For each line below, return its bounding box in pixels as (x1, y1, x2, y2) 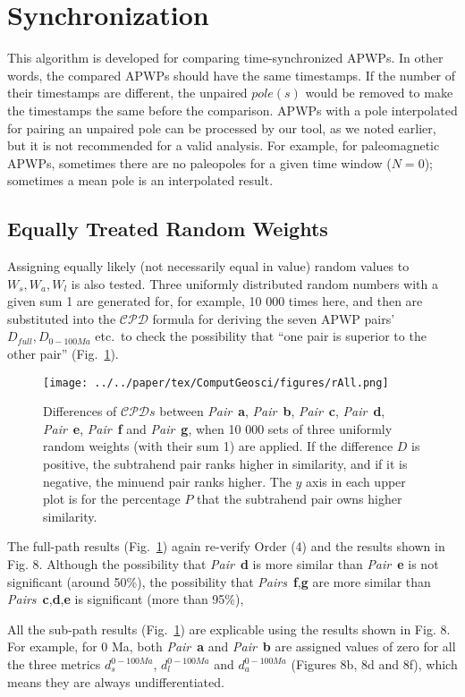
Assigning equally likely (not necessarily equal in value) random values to (7, 257, 410, 276)
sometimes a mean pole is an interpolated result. (7, 171, 274, 190)
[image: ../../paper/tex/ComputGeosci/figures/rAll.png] (43, 376, 389, 389)
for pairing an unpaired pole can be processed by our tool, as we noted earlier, (7, 118, 436, 137)
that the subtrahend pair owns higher (197, 489, 402, 508)
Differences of (43, 402, 117, 421)
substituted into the (7, 309, 116, 327)
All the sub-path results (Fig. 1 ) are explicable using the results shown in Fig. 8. (7, 619, 451, 638)
